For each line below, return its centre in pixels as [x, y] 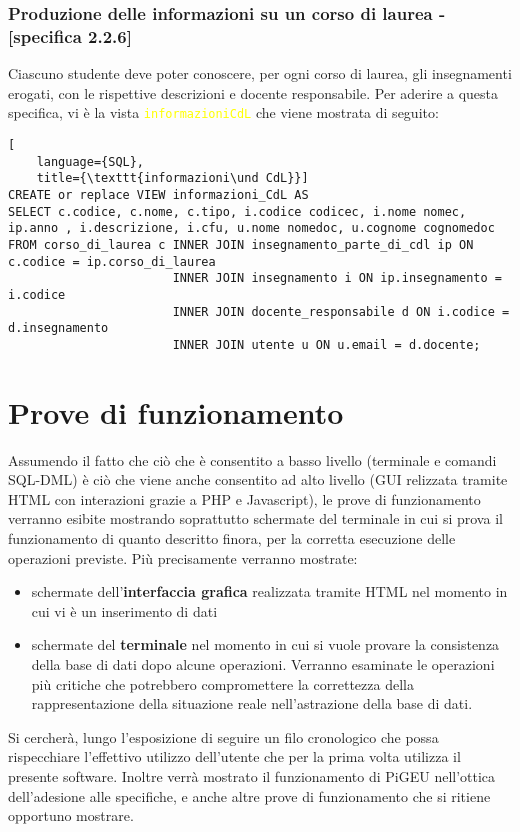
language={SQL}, [90, 161]
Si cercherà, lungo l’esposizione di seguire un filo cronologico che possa [223, 736]
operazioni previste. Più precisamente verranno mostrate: [183, 557]
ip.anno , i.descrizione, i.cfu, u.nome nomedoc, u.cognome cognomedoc [251, 228]
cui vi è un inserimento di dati [124, 610]
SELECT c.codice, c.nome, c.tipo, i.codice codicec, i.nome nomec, [237, 211]
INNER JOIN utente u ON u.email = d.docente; [326, 344]
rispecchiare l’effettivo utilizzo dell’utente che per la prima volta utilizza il [234, 756]
